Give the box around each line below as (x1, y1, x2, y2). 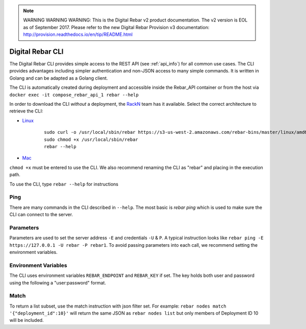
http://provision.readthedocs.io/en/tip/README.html (23, 31, 133, 38)
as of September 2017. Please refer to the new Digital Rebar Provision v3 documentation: (23, 24, 210, 30)
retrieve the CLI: (9, 108, 43, 114)
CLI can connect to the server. (9, 212, 73, 218)
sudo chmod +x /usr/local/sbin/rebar (44, 136, 139, 143)
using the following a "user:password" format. (9, 279, 107, 286)
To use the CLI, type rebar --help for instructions (9, 181, 118, 187)
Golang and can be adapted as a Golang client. (9, 75, 108, 81)
